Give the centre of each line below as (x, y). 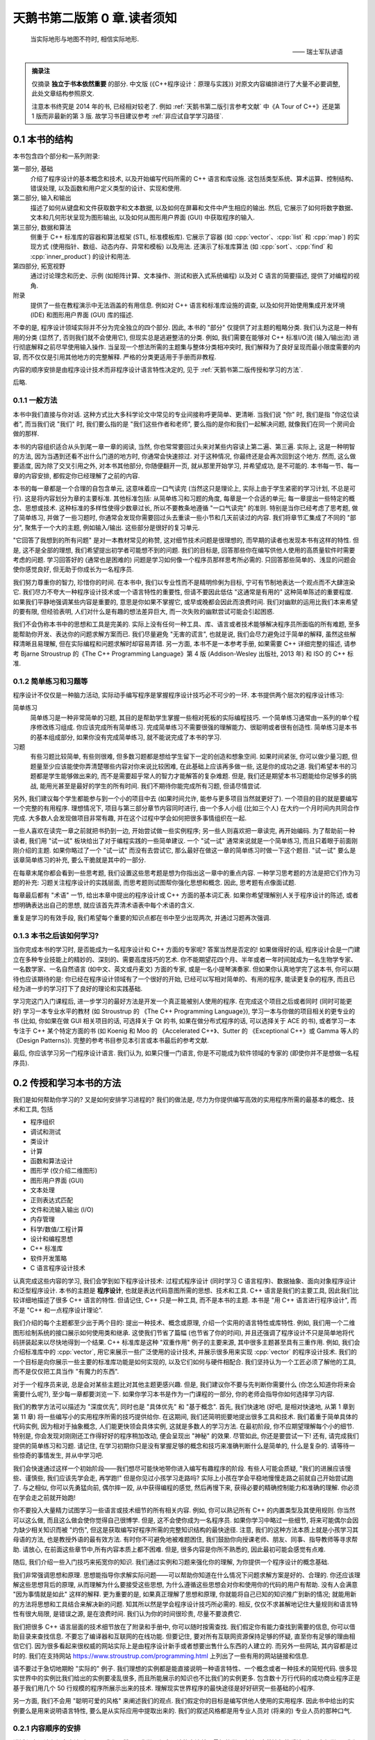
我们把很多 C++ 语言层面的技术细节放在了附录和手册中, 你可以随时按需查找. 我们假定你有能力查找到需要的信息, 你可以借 (184, 1627)
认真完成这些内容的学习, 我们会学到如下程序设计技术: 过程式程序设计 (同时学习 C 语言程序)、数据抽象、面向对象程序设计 (185, 1281)
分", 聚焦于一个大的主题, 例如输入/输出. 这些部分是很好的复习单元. (107, 527)
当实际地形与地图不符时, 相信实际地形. (85, 39)
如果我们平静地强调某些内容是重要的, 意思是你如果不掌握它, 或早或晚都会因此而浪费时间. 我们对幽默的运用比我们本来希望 (185, 601)
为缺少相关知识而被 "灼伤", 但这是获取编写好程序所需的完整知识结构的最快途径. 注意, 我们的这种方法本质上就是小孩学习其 (186, 1530)
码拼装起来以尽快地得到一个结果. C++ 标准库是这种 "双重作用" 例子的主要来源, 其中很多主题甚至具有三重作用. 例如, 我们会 (186, 1342)
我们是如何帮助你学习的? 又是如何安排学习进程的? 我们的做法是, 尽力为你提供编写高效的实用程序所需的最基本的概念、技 (184, 1099)
